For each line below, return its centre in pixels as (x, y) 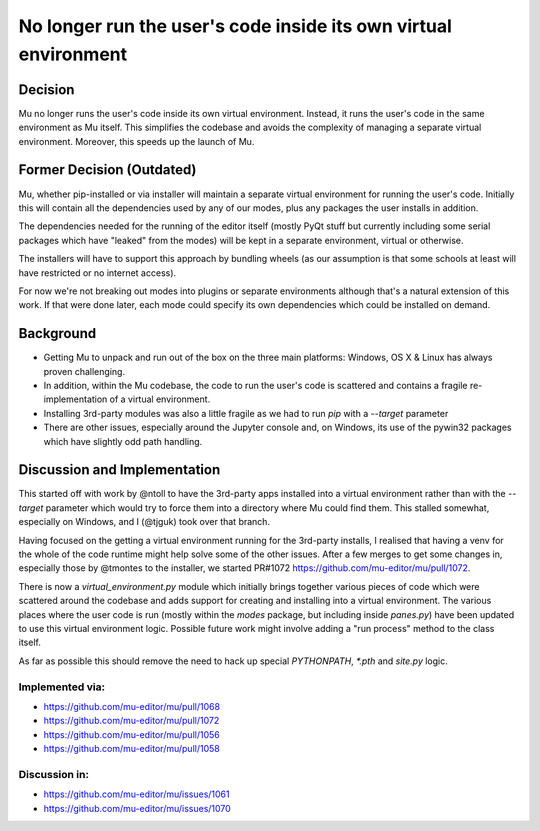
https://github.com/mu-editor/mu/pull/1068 (131, 706)
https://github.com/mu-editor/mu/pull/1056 (131, 734)
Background (57, 333)
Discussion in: (54, 774)
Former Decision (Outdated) (107, 170)
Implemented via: (61, 687)
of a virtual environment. (160, 399)
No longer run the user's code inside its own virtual (235, 26)
